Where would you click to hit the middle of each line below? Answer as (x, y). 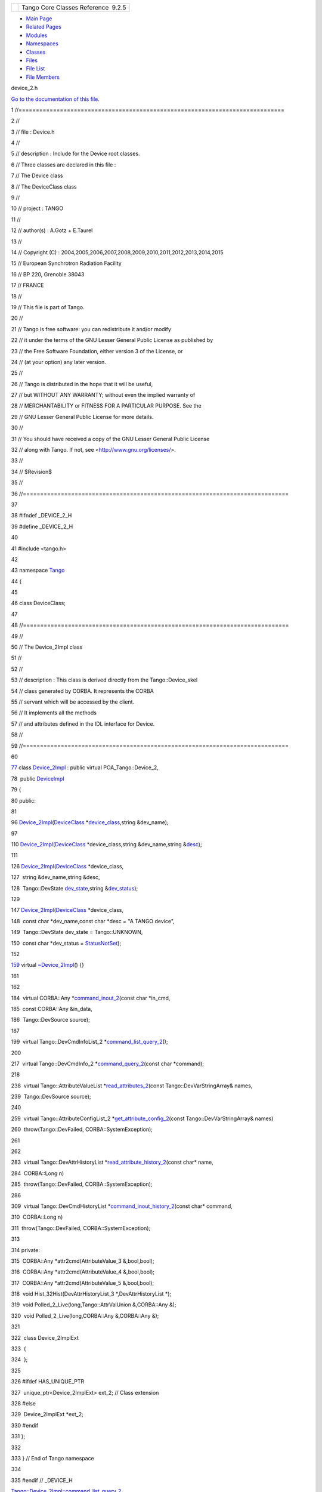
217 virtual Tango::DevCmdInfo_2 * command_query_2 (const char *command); (108, 1063)
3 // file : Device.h (33, 132)
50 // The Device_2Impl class (47, 647)
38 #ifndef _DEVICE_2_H (41, 516)
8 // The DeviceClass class (44, 186)
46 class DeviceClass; (38, 603)
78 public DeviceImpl (38, 778)
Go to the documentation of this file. (55, 99)
